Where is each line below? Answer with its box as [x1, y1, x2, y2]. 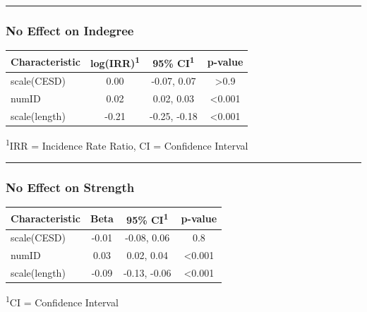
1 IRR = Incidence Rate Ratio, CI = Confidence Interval [6, 136, 248, 152]
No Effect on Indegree [6, 21, 134, 39]
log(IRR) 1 [90, 53, 140, 70]
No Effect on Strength [6, 179, 135, 196]
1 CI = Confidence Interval [6, 293, 119, 309]
